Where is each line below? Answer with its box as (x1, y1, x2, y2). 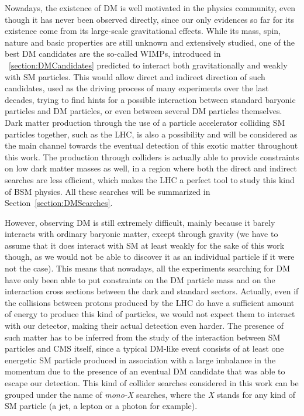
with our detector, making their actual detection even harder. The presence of (5, 319, 284, 332)
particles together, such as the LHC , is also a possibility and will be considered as (5, 128, 298, 140)
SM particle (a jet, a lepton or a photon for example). (5, 400, 198, 412)
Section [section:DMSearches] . (5, 197, 113, 209)
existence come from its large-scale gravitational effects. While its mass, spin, (5, 25, 281, 37)
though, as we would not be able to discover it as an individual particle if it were (5, 250, 295, 263)
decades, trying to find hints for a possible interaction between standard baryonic (5, 93, 296, 105)
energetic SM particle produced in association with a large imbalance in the (5, 353, 276, 366)
